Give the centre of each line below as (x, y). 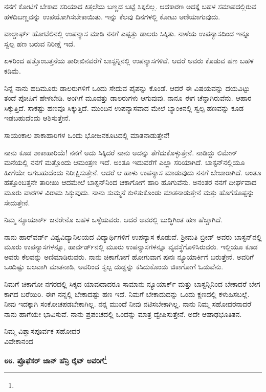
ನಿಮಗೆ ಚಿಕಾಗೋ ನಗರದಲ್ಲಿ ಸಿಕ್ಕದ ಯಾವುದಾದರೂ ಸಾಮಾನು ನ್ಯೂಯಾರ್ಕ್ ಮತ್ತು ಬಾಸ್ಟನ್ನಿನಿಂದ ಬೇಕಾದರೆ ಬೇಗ (132, 284)
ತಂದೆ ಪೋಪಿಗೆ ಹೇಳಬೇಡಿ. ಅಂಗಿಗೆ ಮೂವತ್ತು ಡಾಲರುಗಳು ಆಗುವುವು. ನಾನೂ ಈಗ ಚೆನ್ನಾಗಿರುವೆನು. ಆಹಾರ (128, 98)
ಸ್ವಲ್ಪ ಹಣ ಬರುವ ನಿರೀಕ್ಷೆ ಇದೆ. (40, 43)
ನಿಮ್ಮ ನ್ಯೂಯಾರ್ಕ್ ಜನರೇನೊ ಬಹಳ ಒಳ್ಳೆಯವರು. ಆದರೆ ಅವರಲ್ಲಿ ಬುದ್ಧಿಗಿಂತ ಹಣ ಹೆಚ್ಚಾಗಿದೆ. (114, 220)
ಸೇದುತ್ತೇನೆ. (17, 202)
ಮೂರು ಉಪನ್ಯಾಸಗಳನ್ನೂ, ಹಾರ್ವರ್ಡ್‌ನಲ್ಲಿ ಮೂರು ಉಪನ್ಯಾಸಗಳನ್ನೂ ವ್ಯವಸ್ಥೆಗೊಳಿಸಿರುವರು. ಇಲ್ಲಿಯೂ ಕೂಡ (131, 247)
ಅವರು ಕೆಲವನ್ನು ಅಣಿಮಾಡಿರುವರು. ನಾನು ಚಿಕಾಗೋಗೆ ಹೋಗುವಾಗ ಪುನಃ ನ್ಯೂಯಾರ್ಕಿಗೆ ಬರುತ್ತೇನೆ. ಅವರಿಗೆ (129, 256)
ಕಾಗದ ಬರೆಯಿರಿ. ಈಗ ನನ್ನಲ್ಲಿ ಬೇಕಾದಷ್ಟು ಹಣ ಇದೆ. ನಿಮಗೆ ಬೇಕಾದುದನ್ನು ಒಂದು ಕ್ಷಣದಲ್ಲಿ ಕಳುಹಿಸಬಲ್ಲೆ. (127, 294)
